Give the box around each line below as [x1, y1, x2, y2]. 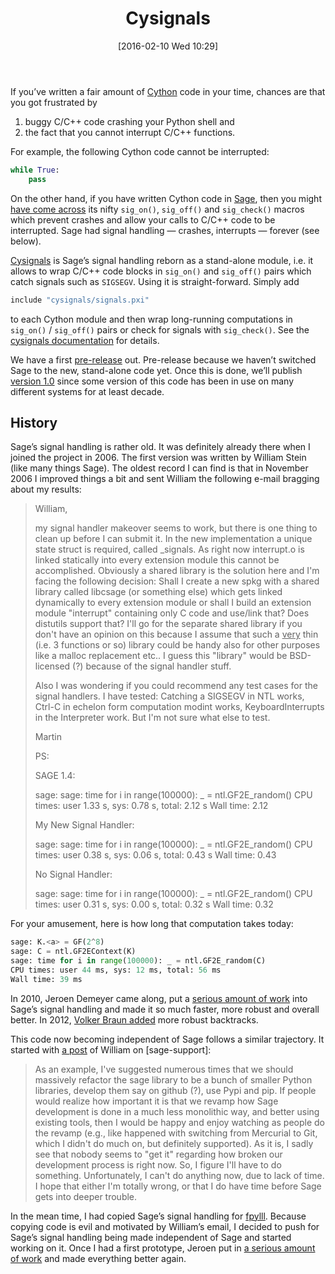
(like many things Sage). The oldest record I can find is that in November [10, 462, 309, 474]
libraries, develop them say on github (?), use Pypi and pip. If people [34, 1084, 317, 1096]
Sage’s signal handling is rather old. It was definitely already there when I [10, 441, 311, 453]
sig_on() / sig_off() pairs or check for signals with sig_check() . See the [10, 323, 310, 336]
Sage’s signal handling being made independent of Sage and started [10, 1231, 292, 1243]
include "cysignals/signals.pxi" [10, 295, 150, 305]
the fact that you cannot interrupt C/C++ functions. [24, 126, 236, 138]
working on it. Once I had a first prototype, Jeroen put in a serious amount [10, 1242, 316, 1254]
